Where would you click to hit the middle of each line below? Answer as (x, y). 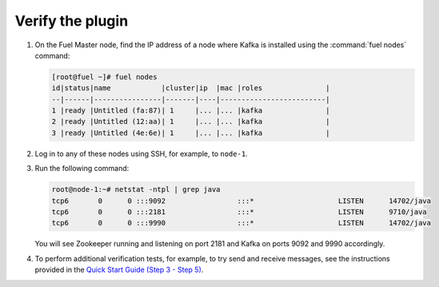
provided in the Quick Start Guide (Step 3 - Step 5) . (119, 270)
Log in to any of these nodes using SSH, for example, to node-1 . (141, 153)
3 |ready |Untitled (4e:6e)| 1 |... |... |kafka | (191, 133)
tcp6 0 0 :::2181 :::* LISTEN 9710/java (239, 212)
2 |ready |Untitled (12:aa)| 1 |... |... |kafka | (191, 122)
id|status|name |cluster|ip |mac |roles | (191, 88)
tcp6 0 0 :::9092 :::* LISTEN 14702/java (241, 201)
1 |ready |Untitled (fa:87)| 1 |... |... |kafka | (191, 111)
